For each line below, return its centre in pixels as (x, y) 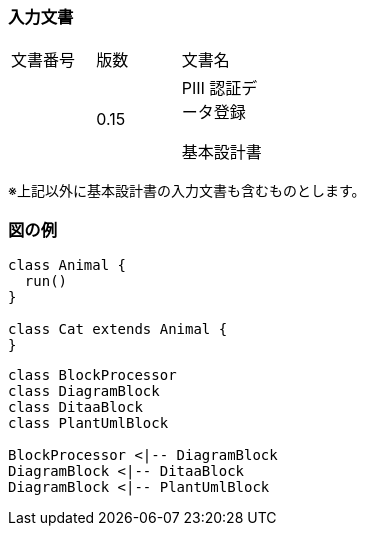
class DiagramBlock (84, 391)
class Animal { (67, 265)
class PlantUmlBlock (88, 423)
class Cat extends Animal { (118, 329)
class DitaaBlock (75, 407)
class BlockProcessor (92, 375)
